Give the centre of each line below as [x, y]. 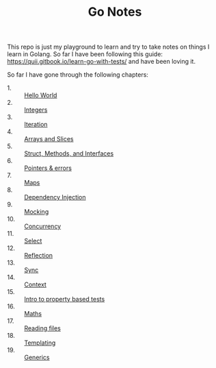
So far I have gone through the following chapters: [78, 75]
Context [35, 284]
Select [33, 241]
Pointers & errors [48, 168]
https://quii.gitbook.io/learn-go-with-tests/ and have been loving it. [102, 62]
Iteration [36, 125]
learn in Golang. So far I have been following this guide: [85, 54]
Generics [37, 358]
